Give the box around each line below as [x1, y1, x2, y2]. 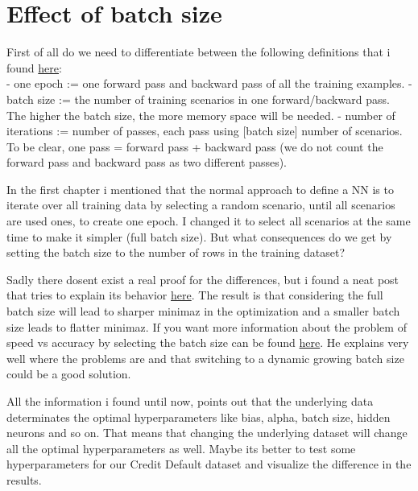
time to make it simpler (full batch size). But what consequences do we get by [6, 228, 392, 245]
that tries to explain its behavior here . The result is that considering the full [6, 287, 383, 303]
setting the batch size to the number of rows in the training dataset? [6, 244, 346, 261]
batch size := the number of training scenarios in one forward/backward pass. [6, 90, 390, 107]
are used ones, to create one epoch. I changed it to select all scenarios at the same [6, 212, 411, 229]
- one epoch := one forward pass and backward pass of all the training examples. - [6, 75, 412, 92]
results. [6, 471, 42, 488]
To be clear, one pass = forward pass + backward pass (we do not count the [6, 138, 383, 155]
